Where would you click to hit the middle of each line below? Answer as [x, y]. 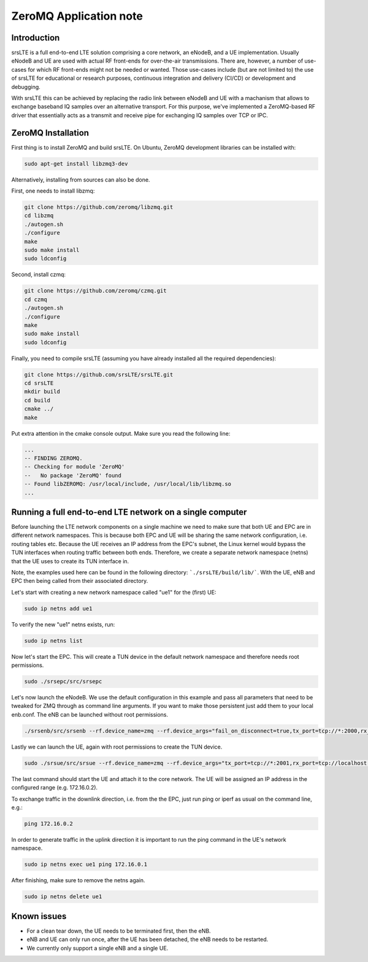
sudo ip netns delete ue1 [63, 897]
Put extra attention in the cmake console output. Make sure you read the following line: [121, 433]
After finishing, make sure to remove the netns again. [78, 880]
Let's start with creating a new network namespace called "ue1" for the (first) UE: [114, 592]
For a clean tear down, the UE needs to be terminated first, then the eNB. [119, 931]
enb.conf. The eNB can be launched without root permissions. [90, 714]
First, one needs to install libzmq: [53, 191]
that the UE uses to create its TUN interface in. [70, 561]
